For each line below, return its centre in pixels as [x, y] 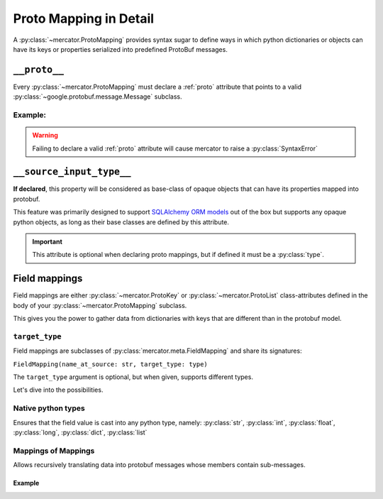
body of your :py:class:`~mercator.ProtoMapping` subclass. [100, 305]
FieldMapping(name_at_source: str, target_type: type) [111, 364]
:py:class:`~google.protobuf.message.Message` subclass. [98, 97]
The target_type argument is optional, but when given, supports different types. [133, 377]
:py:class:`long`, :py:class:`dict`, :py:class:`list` [80, 432]
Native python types [49, 408]
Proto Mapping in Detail [84, 18]
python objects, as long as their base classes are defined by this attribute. [121, 222]
